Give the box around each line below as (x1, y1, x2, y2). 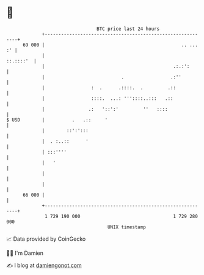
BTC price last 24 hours (97, 26, 160, 32)
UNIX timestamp (107, 224, 147, 230)
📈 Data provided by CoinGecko (6, 235, 86, 243)
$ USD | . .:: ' (6, 116, 108, 123)
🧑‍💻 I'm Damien (6, 249, 44, 257)
